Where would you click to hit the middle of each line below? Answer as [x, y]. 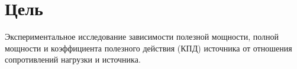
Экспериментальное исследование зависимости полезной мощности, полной [142, 37]
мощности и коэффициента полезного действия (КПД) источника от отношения [148, 48]
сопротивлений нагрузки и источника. [73, 59]
